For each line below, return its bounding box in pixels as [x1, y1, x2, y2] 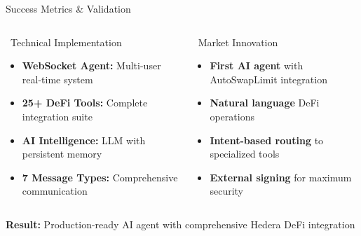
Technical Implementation [10, 34, 122, 49]
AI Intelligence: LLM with [22, 132, 146, 147]
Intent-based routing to [210, 132, 324, 147]
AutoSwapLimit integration [210, 71, 327, 86]
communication [22, 183, 88, 198]
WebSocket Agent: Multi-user [22, 58, 161, 73]
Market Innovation [198, 34, 278, 49]
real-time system [22, 71, 93, 86]
